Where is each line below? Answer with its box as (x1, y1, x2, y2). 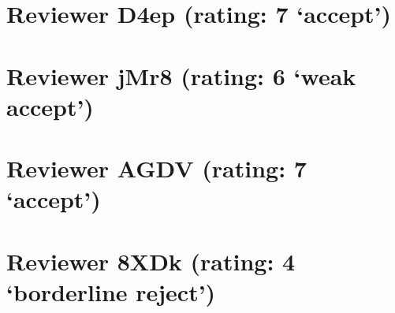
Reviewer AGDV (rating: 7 (6, 152, 307, 184)
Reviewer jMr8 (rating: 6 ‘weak (6, 59, 356, 91)
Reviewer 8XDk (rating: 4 (6, 244, 296, 277)
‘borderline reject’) (6, 275, 216, 307)
